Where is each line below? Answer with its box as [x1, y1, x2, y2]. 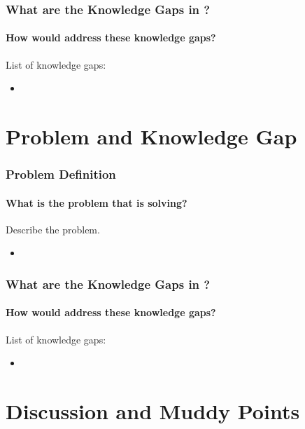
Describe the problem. [6, 222, 100, 236]
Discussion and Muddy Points [6, 397, 300, 425]
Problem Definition [6, 165, 116, 183]
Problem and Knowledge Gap [6, 122, 297, 151]
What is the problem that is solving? [6, 195, 187, 210]
